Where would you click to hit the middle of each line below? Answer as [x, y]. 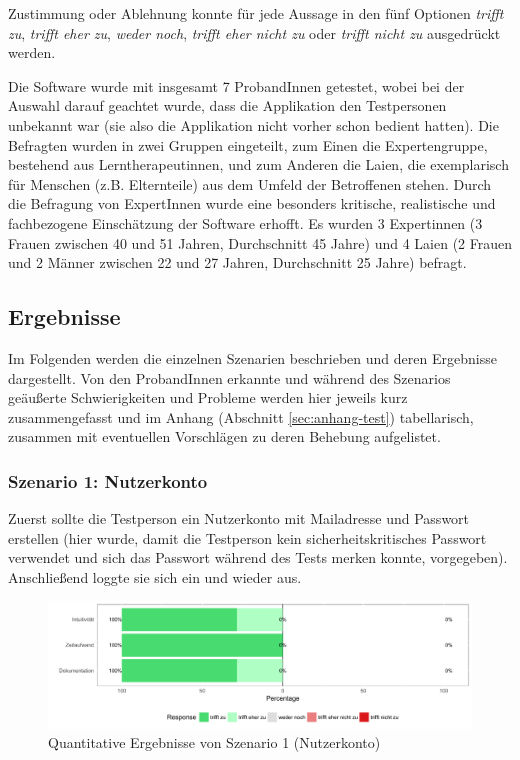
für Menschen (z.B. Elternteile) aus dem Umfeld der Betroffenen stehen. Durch [250, 183]
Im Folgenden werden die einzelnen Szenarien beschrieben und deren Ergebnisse [252, 357]
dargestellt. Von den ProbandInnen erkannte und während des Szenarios [229, 377]
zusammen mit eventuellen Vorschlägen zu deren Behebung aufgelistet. [224, 436]
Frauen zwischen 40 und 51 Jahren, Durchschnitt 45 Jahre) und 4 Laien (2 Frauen [260, 242]
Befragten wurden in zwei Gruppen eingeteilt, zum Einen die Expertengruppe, [248, 144]
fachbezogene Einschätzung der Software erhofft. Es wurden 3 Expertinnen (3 [245, 222]
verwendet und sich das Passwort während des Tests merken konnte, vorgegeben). [258, 557]
